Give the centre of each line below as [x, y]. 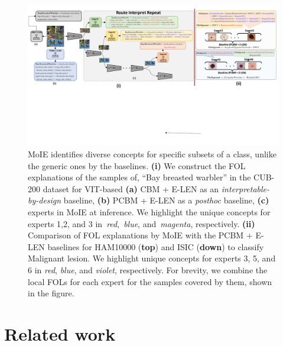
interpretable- [245, 188]
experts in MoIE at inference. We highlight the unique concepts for [149, 212]
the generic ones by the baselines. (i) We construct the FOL [137, 165]
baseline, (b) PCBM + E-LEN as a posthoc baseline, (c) [166, 200]
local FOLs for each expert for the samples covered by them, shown [150, 281]
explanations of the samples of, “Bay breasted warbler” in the [139, 177]
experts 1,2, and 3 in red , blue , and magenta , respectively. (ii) [141, 223]
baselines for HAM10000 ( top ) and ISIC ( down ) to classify [156, 246]
